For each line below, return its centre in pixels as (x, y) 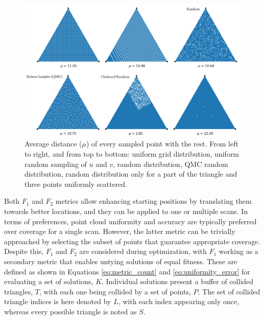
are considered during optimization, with (143, 251)
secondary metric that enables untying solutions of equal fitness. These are (121, 261)
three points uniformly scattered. (76, 184)
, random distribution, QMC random (171, 164)
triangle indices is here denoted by (58, 301)
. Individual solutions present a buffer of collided (178, 281)
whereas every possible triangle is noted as (70, 311)
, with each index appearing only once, (179, 301)
